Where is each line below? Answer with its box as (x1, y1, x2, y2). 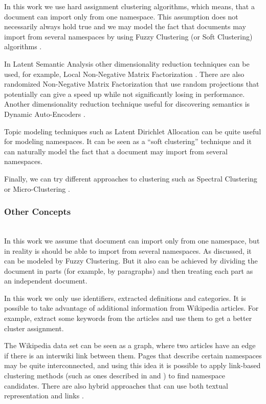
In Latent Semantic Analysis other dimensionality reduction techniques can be (4, 58, 250, 69)
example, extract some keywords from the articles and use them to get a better (4, 313, 252, 324)
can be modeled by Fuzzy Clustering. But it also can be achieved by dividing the (4, 255, 258, 266)
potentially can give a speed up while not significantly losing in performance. (4, 88, 245, 99)
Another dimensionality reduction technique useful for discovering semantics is (4, 98, 250, 109)
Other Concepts (4, 205, 71, 218)
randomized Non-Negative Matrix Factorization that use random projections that (4, 78, 259, 89)
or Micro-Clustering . (4, 183, 70, 194)
